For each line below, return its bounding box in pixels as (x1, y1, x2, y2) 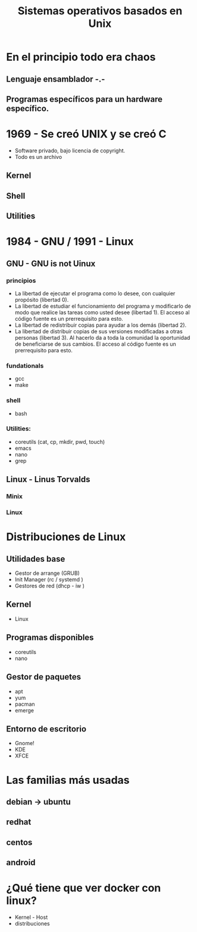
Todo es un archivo (14, 153, 62, 160)
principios (6, 276, 36, 284)
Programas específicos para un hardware (6, 94, 162, 104)
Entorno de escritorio (6, 724, 87, 734)
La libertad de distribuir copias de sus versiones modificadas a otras (14, 327, 183, 334)
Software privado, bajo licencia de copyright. (14, 147, 126, 154)
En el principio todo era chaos (6, 51, 156, 64)
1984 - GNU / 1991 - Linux (6, 235, 134, 248)
